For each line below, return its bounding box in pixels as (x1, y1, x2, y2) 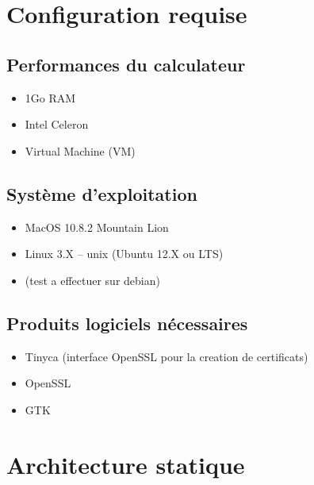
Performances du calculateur (6, 52, 246, 76)
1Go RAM (25, 89, 76, 106)
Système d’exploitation (6, 181, 197, 206)
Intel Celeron (25, 116, 89, 133)
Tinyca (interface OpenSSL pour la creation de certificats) (25, 348, 308, 364)
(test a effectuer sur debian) (25, 271, 160, 288)
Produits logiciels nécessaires (6, 310, 248, 335)
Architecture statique (6, 448, 245, 480)
